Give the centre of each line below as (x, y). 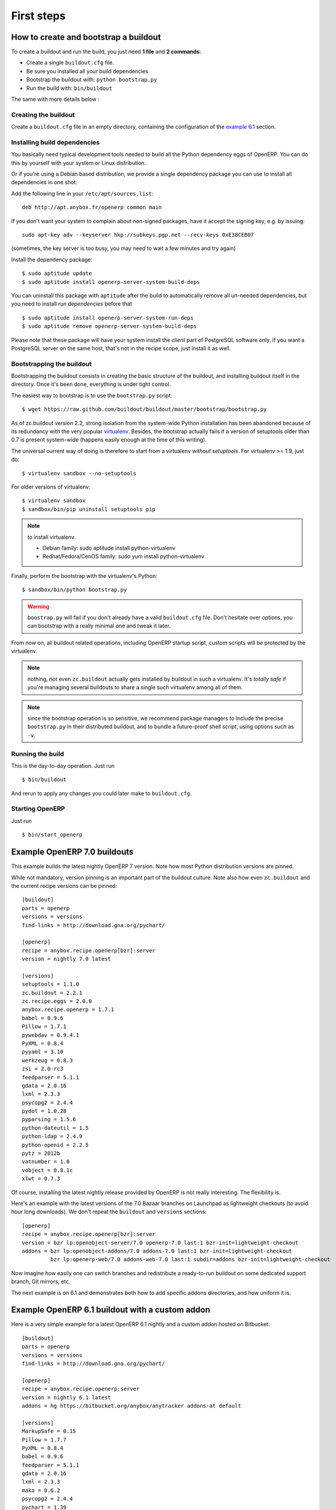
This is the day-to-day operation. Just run (63, 766)
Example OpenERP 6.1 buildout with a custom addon (111, 1310)
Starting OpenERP (38, 809)
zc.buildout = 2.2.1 (52, 993)
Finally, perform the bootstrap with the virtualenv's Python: (84, 576)
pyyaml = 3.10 (43, 1052)
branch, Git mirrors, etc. (41, 1282)
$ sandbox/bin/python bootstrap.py (74, 590)
